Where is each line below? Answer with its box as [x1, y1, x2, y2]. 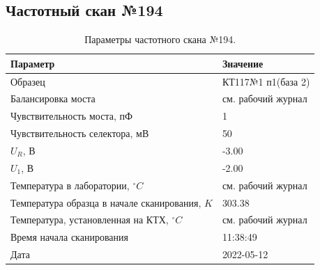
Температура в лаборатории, [10, 177, 130, 192]
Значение [222, 56, 264, 70]
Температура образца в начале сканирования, [10, 195, 201, 209]
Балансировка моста [10, 91, 96, 106]
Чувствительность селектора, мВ [10, 126, 149, 141]
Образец [10, 74, 45, 88]
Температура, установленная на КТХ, [10, 212, 169, 227]
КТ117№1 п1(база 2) [222, 74, 310, 88]
